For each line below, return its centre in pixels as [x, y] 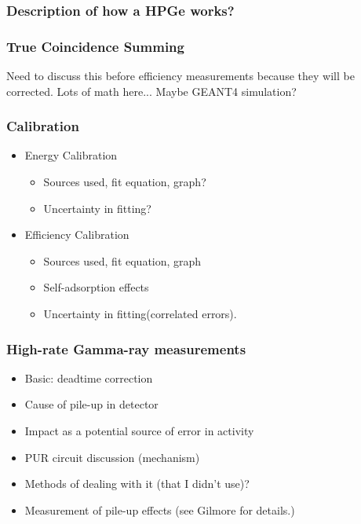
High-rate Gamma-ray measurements [126, 348]
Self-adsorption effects [96, 287]
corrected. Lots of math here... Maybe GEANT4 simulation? [151, 91]
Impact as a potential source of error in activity [139, 431]
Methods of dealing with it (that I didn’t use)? [137, 484]
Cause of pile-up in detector [91, 404]
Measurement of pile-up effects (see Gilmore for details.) [160, 509]
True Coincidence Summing [95, 46]
